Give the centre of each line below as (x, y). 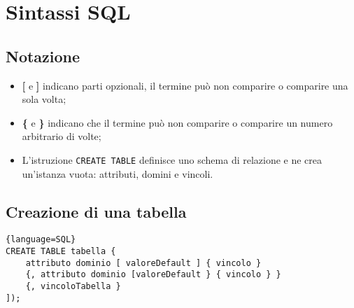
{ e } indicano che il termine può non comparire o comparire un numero (177, 122)
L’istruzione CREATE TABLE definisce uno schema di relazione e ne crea (172, 159)
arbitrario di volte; (62, 136)
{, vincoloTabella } (73, 287)
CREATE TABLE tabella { (61, 252)
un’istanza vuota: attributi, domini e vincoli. (118, 173)
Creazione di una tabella (96, 211)
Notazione (43, 56)
